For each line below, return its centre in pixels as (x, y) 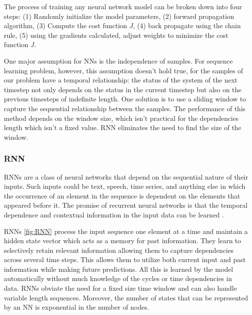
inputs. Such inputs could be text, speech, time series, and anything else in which (125, 186)
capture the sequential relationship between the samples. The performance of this (125, 108)
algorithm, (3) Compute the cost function (66, 25)
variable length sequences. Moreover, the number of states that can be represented (126, 297)
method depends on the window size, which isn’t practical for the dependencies (121, 118)
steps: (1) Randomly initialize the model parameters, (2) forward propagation (119, 16)
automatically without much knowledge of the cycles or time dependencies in (118, 278)
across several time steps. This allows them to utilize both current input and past (125, 259)
